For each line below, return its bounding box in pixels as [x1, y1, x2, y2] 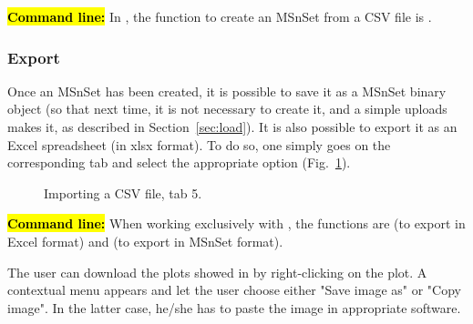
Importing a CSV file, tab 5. [44, 183, 202, 202]
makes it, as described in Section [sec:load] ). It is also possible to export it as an [7, 117, 458, 136]
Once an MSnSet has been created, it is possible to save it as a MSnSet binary [7, 81, 447, 100]
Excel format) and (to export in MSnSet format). [7, 231, 283, 250]
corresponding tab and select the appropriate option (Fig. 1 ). [7, 153, 351, 172]
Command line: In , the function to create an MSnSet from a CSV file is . [7, 7, 432, 25]
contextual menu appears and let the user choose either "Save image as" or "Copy [7, 280, 461, 299]
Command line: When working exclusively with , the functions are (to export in [7, 214, 466, 233]
